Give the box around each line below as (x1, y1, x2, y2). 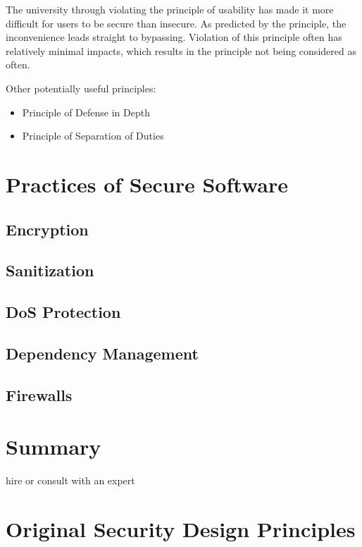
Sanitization (6, 259, 94, 281)
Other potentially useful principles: (6, 80, 156, 95)
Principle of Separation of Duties (22, 128, 164, 143)
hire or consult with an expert (6, 473, 135, 488)
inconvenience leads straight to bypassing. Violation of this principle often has (6, 30, 342, 44)
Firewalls (6, 383, 73, 405)
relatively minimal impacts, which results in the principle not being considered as (6, 43, 356, 58)
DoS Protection (6, 301, 121, 323)
